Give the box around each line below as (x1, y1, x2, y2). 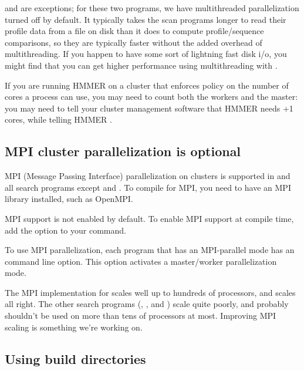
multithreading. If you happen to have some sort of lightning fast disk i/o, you (5, 48, 287, 60)
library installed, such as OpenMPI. (5, 193, 133, 205)
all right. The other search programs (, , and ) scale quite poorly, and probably (5, 298, 289, 310)
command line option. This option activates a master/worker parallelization (5, 255, 277, 267)
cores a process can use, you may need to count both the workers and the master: (5, 90, 298, 103)
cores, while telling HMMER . (5, 113, 112, 126)
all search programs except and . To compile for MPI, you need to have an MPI (5, 181, 291, 193)
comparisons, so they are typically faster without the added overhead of (5, 36, 262, 48)
